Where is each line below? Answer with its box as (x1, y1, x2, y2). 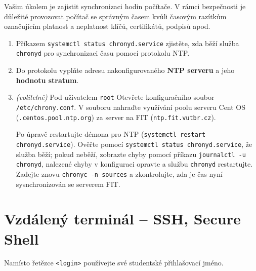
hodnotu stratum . (16, 74, 79, 85)
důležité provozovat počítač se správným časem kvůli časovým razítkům (4, 11, 227, 21)
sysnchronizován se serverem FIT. (16, 178, 120, 189)
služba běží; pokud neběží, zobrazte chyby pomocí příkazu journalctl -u (16, 148, 246, 159)
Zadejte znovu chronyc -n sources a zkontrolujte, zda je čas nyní (16, 168, 223, 179)
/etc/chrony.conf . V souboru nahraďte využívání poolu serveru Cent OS (16, 101, 246, 112)
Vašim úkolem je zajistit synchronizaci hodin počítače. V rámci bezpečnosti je (4, 1, 246, 11)
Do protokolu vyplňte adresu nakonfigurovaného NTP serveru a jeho (16, 65, 235, 75)
